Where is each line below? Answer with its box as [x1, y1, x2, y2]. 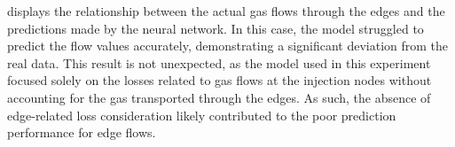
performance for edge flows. [7, 123, 156, 142]
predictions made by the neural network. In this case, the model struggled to [7, 19, 424, 37]
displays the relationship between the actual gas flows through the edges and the [7, 2, 445, 19]
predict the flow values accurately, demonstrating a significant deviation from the [7, 36, 449, 55]
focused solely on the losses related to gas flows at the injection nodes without [7, 71, 432, 89]
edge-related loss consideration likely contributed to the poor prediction [7, 105, 396, 124]
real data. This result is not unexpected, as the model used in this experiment [7, 53, 431, 72]
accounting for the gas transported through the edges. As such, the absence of [7, 88, 431, 106]
